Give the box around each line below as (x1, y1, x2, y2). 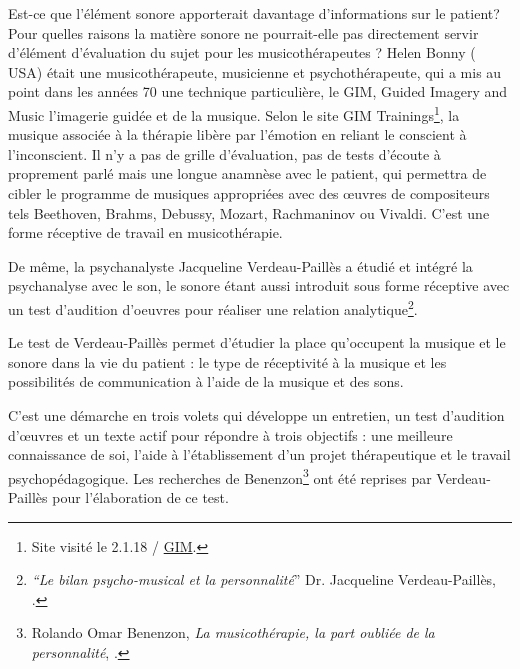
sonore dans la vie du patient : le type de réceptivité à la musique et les (8, 351, 447, 372)
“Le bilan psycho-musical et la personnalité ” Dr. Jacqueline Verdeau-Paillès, (31, 569, 497, 590)
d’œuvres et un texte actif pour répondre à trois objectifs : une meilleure (8, 424, 453, 445)
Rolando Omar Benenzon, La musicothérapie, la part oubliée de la (31, 622, 435, 643)
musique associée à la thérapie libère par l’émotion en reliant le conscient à (8, 124, 467, 145)
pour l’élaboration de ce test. (52, 487, 229, 508)
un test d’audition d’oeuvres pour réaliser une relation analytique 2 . (8, 295, 418, 319)
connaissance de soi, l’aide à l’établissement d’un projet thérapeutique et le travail (8, 444, 511, 465)
